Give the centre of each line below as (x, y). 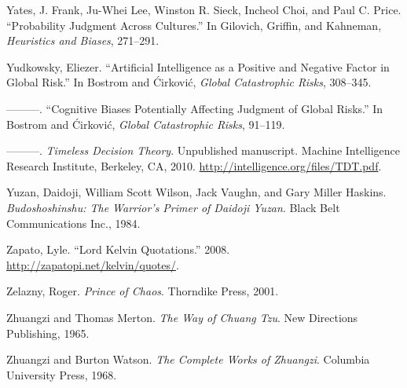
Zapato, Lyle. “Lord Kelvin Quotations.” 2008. (118, 249)
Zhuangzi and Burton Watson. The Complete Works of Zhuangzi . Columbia (188, 359)
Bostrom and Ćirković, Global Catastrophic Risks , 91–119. (146, 124)
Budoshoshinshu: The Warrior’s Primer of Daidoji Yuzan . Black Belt (173, 207)
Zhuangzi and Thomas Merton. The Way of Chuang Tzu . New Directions (182, 317)
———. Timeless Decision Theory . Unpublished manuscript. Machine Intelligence (203, 150)
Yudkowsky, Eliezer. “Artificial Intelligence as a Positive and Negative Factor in (198, 66)
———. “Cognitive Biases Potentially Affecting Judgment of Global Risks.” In (195, 108)
